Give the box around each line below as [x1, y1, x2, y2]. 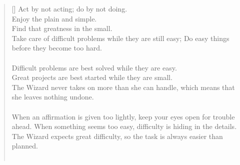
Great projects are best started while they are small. [11, 72, 172, 82]
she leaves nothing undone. [11, 91, 94, 102]
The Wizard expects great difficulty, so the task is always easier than [11, 130, 223, 141]
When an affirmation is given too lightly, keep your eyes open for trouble [11, 111, 235, 121]
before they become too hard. [11, 42, 102, 53]
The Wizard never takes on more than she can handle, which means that [11, 81, 235, 92]
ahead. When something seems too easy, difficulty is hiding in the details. [11, 121, 237, 131]
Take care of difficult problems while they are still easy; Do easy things [11, 32, 229, 43]
